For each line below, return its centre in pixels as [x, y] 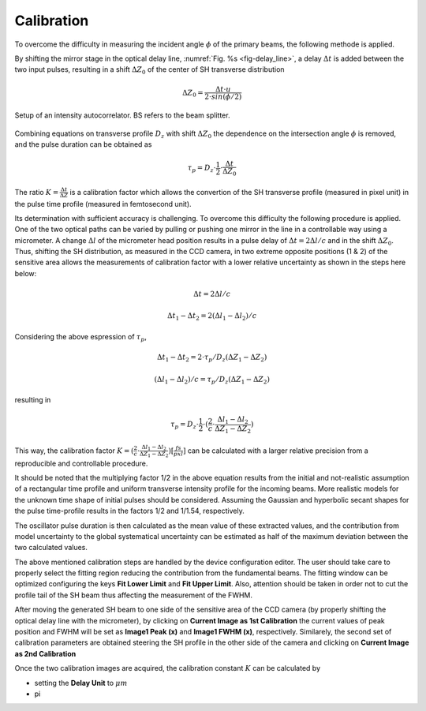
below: [26, 273]
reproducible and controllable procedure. [81, 463]
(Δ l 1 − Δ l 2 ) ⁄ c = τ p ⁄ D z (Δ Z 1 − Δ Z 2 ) [212, 380]
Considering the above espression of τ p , [81, 338]
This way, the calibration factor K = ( [74, 451]
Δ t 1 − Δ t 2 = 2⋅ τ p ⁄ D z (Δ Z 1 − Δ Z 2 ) [212, 358]
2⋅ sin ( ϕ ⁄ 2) [223, 96]
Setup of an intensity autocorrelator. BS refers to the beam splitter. [122, 115]
